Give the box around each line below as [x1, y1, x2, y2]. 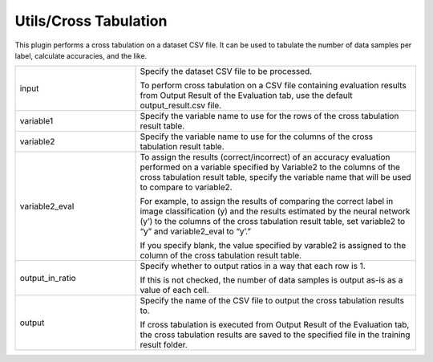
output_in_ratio [19, 273, 76, 284]
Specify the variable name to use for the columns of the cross [140, 131, 373, 142]
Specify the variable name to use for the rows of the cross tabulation [140, 111, 399, 122]
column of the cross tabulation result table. [140, 250, 302, 261]
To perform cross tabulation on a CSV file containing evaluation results [140, 80, 407, 92]
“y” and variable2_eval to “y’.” [140, 226, 252, 237]
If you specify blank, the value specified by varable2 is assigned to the [140, 240, 407, 251]
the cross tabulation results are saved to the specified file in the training [140, 329, 411, 340]
